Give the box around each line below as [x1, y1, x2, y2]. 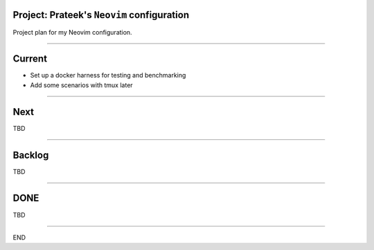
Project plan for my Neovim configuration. [12, 28, 132, 36]
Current [12, 53, 48, 65]
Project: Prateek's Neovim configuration [12, 9, 190, 21]
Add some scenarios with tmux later [30, 80, 133, 89]
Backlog [12, 149, 49, 161]
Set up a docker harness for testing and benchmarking [30, 71, 186, 80]
